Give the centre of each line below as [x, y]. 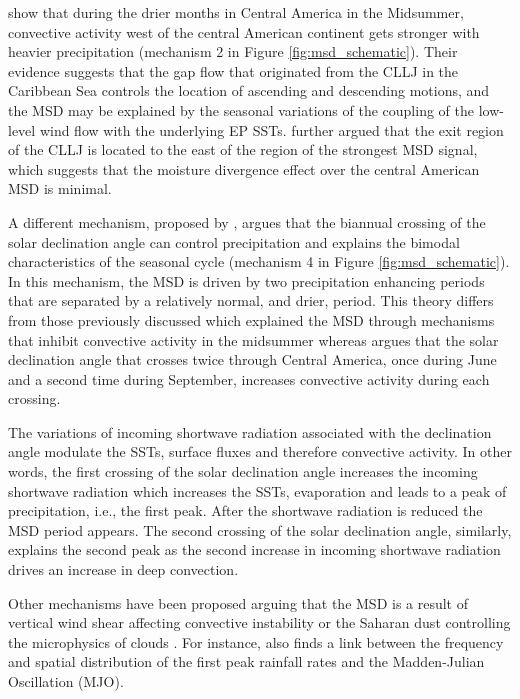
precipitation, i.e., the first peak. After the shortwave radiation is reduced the [245, 510]
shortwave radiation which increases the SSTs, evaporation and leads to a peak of [257, 490]
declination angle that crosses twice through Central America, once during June [252, 359]
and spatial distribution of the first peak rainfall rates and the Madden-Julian [246, 661]
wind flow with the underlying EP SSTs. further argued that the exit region [271, 129]
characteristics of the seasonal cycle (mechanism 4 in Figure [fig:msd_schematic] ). [259, 261]
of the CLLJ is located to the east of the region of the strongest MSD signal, [243, 149]
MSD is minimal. [60, 188]
